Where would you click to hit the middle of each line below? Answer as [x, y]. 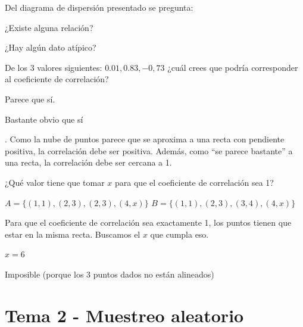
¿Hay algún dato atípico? [51, 47]
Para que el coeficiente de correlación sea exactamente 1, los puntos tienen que [148, 222]
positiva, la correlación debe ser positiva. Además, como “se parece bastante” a [149, 150]
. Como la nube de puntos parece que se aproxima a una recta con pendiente [145, 139]
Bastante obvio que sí [44, 119]
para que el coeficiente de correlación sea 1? [194, 182]
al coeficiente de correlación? [57, 79]
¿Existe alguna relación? [49, 27]
